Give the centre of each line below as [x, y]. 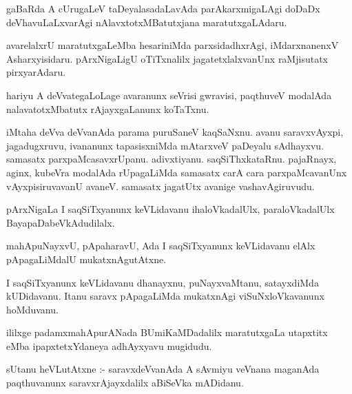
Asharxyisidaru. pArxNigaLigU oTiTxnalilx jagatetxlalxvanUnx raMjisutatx [167, 58]
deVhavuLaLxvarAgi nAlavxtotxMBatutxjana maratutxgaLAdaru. [147, 22]
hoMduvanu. [32, 309]
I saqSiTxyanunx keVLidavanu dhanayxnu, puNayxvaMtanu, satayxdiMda [163, 282]
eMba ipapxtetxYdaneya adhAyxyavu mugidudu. [109, 345]
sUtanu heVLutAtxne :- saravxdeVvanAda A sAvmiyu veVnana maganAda [163, 369]
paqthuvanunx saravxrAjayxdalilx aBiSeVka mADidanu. [125, 383]
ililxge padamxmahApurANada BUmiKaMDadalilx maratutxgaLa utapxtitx [167, 332]
